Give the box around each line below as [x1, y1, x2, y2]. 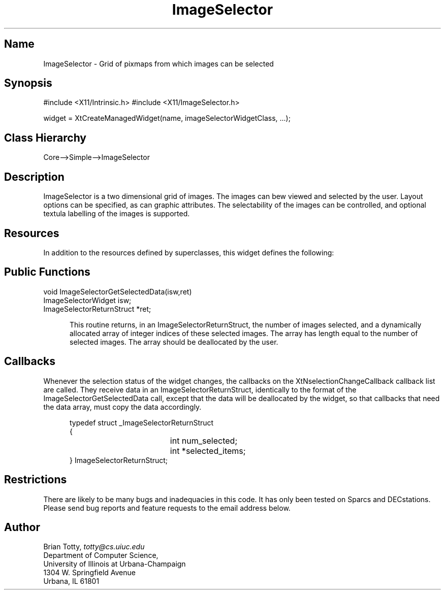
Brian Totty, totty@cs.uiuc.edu [43, 542, 145, 551]
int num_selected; [170, 435, 238, 446]
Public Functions [4, 266, 90, 279]
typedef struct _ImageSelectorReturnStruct [70, 418, 214, 427]
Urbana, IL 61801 [43, 577, 100, 586]
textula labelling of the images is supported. [43, 209, 190, 218]
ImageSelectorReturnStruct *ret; [43, 304, 151, 313]
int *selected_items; [170, 445, 246, 456]
